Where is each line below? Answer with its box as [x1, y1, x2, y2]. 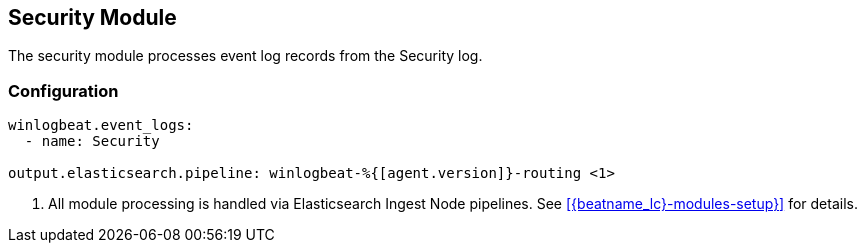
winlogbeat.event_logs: [8, 117, 194, 134]
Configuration [8, 80, 119, 101]
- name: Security [24, 133, 160, 150]
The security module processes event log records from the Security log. [8, 47, 483, 65]
